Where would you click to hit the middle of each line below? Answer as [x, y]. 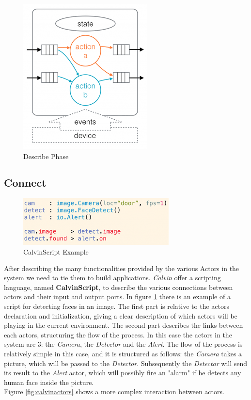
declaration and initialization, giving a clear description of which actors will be [121, 315]
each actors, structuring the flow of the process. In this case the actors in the [118, 334]
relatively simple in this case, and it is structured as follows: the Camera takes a [123, 353]
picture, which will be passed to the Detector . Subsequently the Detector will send [126, 363]
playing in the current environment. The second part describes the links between [124, 325]
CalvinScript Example [56, 251]
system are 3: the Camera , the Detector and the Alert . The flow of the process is [123, 344]
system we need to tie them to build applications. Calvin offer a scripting [112, 278]
